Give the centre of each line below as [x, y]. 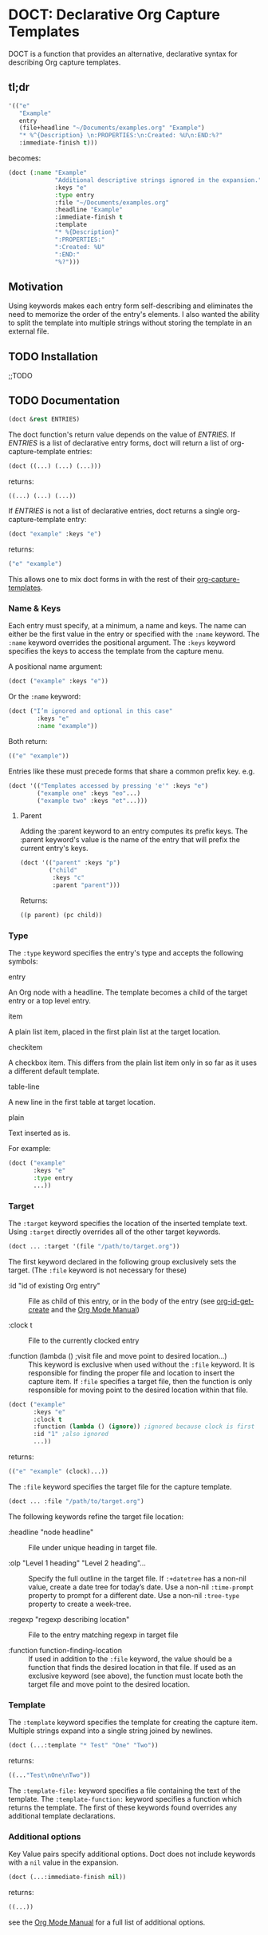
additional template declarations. [62, 1816]
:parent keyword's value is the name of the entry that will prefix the [130, 840]
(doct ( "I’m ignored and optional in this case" [91, 711]
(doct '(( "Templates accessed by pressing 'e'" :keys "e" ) [108, 785]
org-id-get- [235, 1301]
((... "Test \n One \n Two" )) [49, 1775]
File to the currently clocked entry [84, 1340]
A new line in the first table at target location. [82, 1102]
